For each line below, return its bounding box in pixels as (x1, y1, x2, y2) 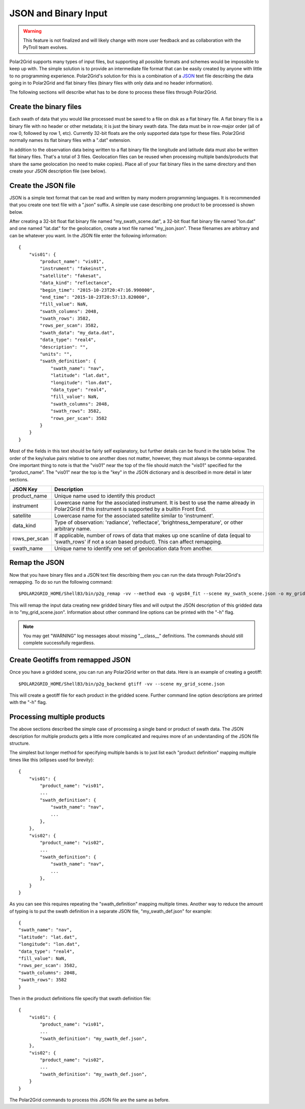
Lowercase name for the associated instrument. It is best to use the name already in (54, 499, 255, 506)
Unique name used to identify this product (54, 493, 155, 500)
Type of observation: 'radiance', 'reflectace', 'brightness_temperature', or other (54, 519, 243, 526)
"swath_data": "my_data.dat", (40, 330, 115, 335)
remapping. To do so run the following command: (9, 579, 113, 585)
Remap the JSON (9, 558, 65, 567)
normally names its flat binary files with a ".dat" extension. (9, 137, 132, 144)
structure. (9, 741, 30, 747)
